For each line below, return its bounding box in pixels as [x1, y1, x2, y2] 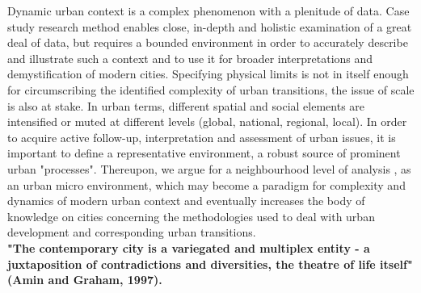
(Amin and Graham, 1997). [7, 271, 162, 288]
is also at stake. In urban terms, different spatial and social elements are [7, 97, 365, 114]
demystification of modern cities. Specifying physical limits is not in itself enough [7, 65, 409, 82]
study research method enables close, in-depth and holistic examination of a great [7, 18, 412, 35]
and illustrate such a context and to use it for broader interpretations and [7, 49, 373, 66]
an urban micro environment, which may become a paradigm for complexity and [7, 176, 406, 193]
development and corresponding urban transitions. [7, 224, 256, 241]
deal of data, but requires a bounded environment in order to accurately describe [7, 34, 408, 51]
